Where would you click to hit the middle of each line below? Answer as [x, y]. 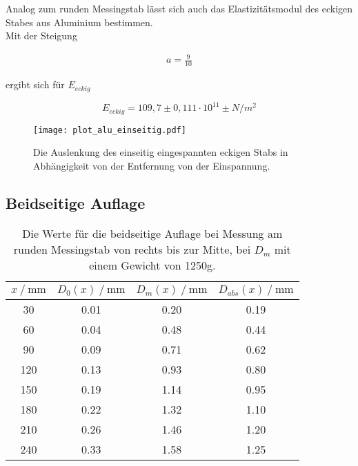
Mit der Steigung [41, 36]
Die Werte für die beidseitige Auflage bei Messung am [152, 233]
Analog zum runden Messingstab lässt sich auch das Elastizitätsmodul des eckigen [179, 8]
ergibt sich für [35, 84]
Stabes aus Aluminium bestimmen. [79, 22]
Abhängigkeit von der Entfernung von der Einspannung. [152, 165]
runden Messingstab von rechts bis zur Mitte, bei [132, 249]
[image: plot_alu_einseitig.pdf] [110, 130]
